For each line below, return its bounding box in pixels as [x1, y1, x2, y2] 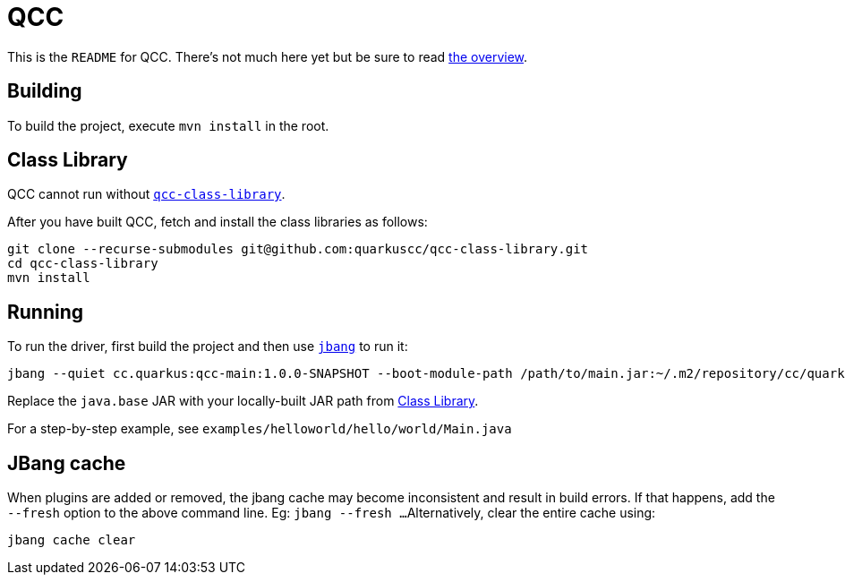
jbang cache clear [7, 533, 136, 548]
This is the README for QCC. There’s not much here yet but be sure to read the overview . [7, 48, 528, 64]
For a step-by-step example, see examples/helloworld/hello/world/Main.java [7, 421, 512, 437]
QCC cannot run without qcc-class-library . [7, 186, 286, 202]
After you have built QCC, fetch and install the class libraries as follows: [7, 214, 428, 230]
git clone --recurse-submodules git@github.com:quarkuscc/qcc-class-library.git [7, 242, 589, 257]
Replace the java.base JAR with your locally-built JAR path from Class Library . [7, 393, 479, 409]
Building [7, 80, 82, 103]
